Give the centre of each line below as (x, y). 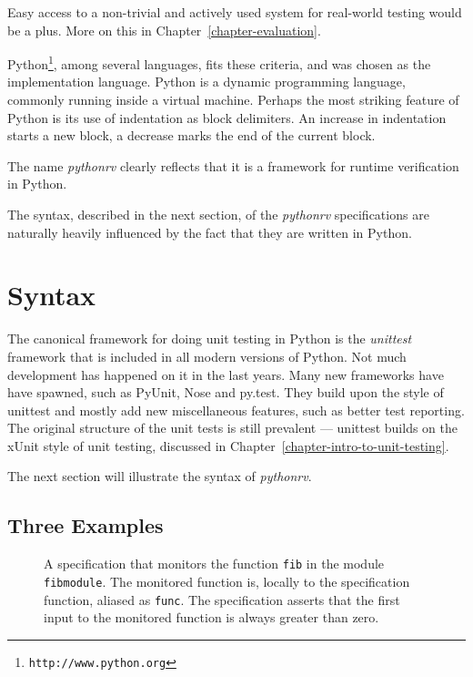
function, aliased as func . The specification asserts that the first (222, 599)
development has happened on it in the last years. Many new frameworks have (226, 374)
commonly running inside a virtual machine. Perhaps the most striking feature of (233, 100)
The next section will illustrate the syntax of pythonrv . (160, 476)
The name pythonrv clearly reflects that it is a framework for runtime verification (233, 165)
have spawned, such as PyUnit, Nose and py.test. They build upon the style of (226, 392)
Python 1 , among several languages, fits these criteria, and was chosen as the (219, 62)
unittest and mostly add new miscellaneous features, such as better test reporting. (236, 410)
